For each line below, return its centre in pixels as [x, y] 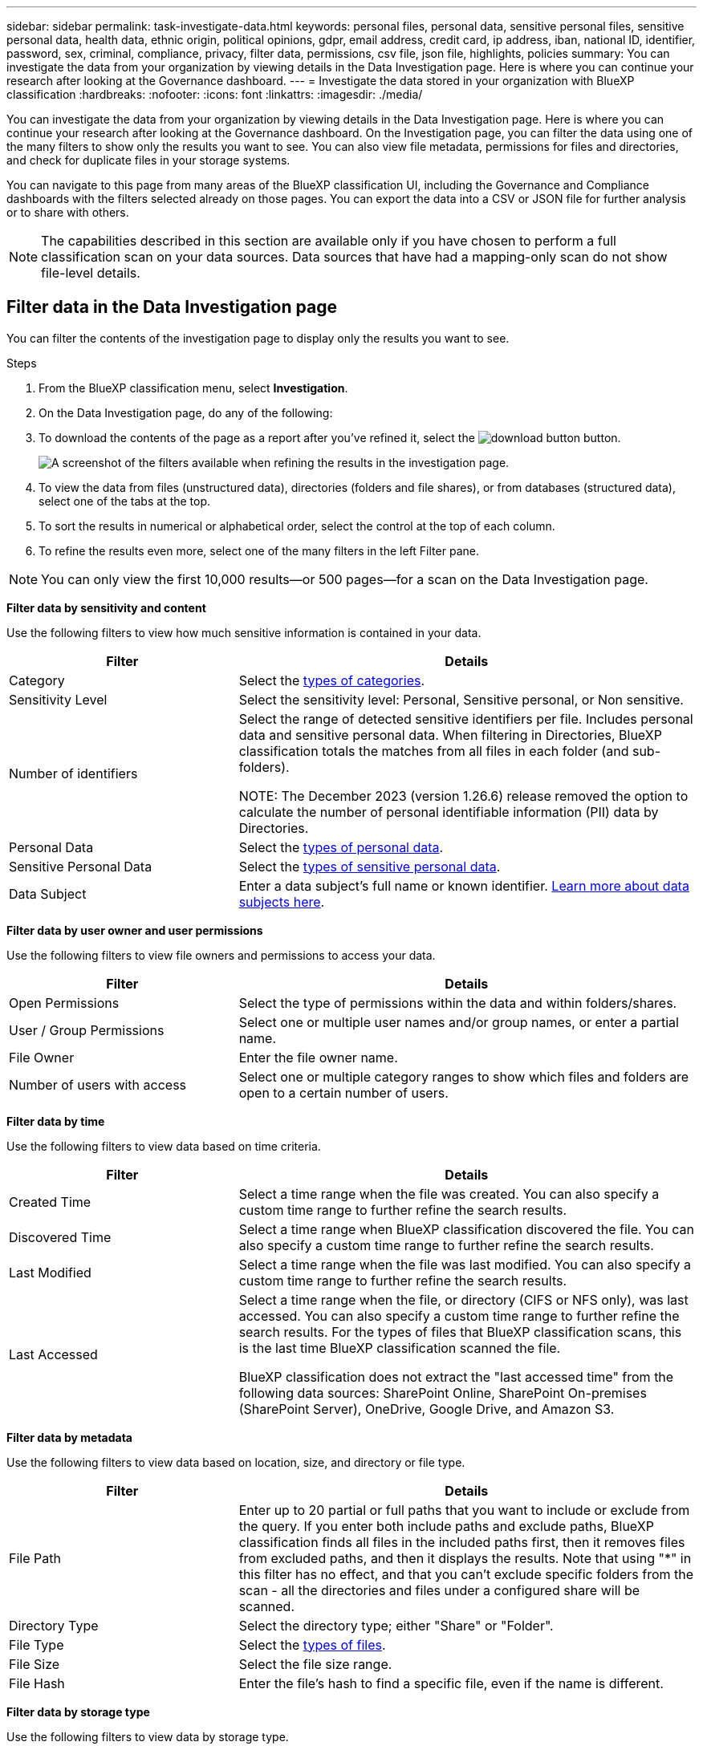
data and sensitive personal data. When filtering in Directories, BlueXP [450, 735]
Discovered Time [60, 1237]
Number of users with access [98, 1084]
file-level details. [91, 273]
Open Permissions [64, 1003]
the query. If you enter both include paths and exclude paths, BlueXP [446, 1526]
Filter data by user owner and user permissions [135, 930]
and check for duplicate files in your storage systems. [148, 160]
